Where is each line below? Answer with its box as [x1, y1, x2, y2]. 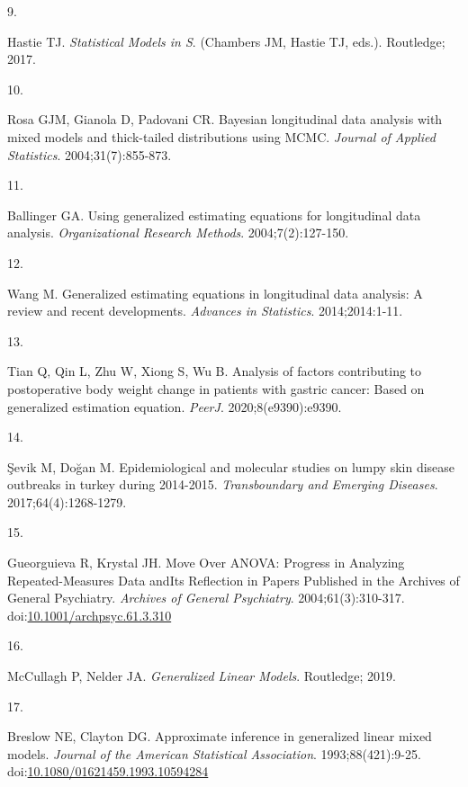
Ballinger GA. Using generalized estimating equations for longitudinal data [7, 205, 421, 224]
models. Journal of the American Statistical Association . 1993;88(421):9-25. [7, 744, 421, 763]
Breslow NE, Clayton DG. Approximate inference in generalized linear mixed [7, 727, 432, 746]
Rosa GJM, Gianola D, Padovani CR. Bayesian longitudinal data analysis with [7, 110, 443, 129]
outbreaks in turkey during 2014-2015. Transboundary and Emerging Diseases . [7, 475, 438, 494]
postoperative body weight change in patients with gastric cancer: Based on [7, 379, 425, 398]
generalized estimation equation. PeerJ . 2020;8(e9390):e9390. [7, 397, 342, 416]
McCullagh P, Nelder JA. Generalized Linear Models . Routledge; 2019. [7, 666, 396, 685]
